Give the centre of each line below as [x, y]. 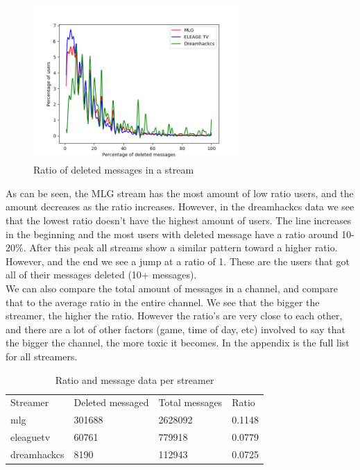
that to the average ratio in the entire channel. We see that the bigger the [163, 302]
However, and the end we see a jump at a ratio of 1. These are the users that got [178, 261]
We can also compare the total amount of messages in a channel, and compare [172, 288]
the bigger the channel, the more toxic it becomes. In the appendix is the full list [178, 343]
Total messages [190, 402]
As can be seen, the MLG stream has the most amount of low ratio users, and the [180, 193]
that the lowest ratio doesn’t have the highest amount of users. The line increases [179, 220]
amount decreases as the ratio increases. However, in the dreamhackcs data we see [180, 207]
